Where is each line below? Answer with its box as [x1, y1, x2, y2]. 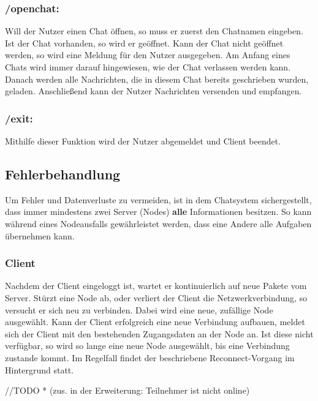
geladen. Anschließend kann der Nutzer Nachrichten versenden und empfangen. [5, 84, 302, 97]
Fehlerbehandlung [5, 164, 121, 183]
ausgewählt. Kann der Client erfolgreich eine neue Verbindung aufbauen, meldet [5, 315, 305, 328]
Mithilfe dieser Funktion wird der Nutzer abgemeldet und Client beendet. [5, 135, 281, 147]
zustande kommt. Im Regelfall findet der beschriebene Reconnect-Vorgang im [5, 351, 295, 364]
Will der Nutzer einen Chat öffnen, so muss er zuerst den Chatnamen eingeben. [5, 24, 303, 37]
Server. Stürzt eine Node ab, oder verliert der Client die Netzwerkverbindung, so [5, 291, 308, 304]
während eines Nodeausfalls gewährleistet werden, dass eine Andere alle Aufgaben [5, 217, 312, 230]
